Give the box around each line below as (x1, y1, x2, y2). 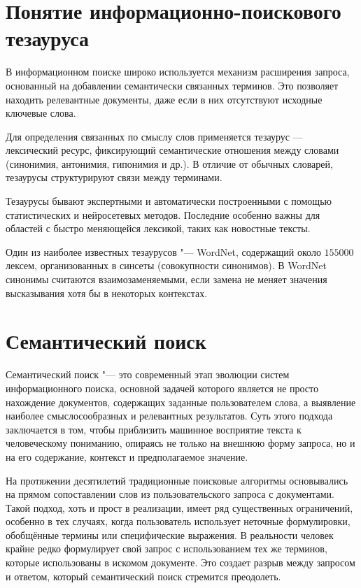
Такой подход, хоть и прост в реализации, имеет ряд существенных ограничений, (6, 500, 353, 515)
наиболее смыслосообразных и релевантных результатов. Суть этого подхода (6, 408, 333, 423)
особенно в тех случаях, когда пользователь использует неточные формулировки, (6, 514, 351, 529)
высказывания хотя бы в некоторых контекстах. (6, 285, 208, 300)
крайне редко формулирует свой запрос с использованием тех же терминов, (6, 541, 327, 556)
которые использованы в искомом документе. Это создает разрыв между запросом (6, 555, 355, 570)
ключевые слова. (6, 106, 76, 120)
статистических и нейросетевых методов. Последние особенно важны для (6, 207, 320, 222)
